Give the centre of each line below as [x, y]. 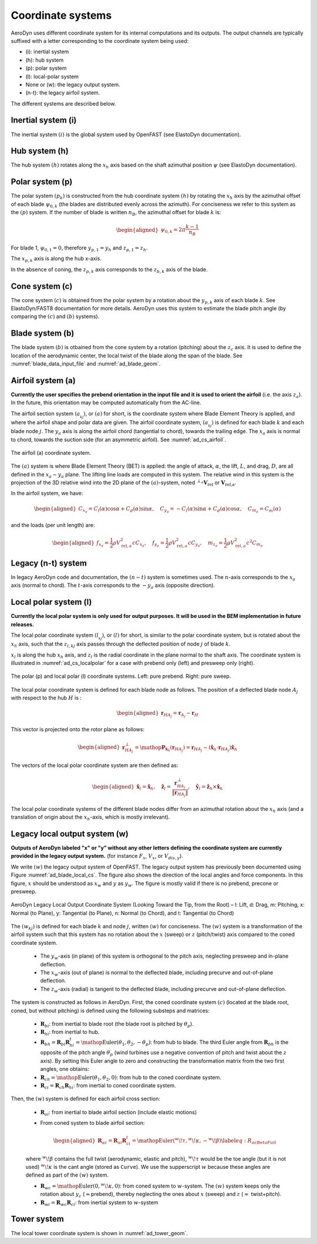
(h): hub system [45, 60]
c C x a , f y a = [149, 544]
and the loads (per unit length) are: [53, 525]
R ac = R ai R [112, 1141]
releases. [23, 624]
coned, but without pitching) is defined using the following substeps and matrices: [110, 1010]
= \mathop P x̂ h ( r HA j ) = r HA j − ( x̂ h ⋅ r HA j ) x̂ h [186, 748]
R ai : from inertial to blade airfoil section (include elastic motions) [118, 1113]
